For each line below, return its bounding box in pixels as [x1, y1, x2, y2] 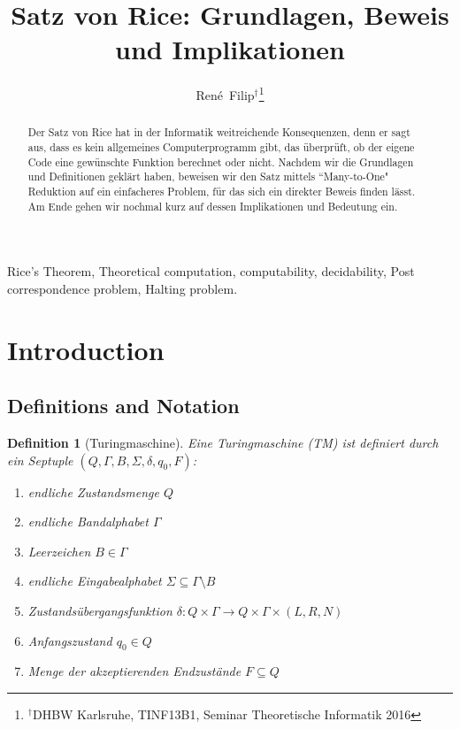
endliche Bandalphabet [27, 512, 149, 531]
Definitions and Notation [7, 392, 240, 419]
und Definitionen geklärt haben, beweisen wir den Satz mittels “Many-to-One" [27, 169, 389, 184]
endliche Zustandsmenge [27, 482, 159, 501]
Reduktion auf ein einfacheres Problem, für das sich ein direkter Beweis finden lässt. [27, 183, 416, 198]
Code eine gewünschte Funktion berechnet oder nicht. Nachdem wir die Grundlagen [27, 154, 414, 169]
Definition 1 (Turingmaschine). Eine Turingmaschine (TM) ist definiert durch [7, 434, 439, 452]
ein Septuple [7, 450, 73, 469]
